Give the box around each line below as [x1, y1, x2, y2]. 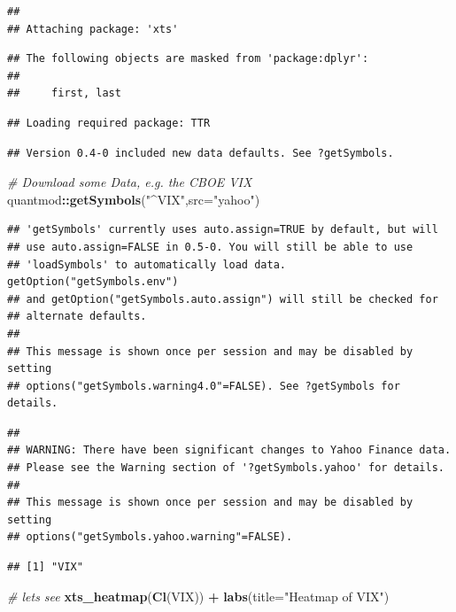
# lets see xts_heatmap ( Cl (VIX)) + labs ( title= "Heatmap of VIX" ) [7, 586, 390, 605]
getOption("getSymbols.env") [7, 275, 179, 289]
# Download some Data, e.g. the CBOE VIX [7, 173, 252, 191]
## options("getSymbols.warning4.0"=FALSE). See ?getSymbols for [7, 379, 400, 392]
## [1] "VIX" [7, 561, 83, 574]
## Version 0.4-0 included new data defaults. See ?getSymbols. [7, 146, 394, 159]
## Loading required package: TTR [7, 116, 211, 129]
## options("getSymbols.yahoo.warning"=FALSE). [7, 531, 293, 544]
